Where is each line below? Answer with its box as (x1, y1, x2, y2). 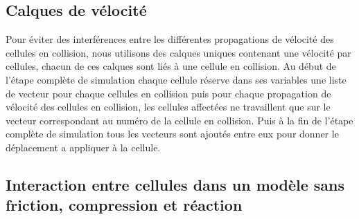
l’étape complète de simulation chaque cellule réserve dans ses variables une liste (6, 72, 347, 86)
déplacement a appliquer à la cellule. (6, 140, 161, 154)
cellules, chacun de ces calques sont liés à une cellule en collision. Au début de (6, 59, 336, 73)
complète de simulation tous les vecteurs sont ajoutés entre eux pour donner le (6, 126, 339, 141)
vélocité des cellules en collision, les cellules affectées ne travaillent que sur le (6, 99, 331, 114)
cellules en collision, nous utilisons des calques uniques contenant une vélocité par (6, 45, 351, 59)
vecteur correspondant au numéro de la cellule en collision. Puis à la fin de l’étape (6, 113, 353, 127)
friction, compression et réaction (6, 194, 243, 216)
